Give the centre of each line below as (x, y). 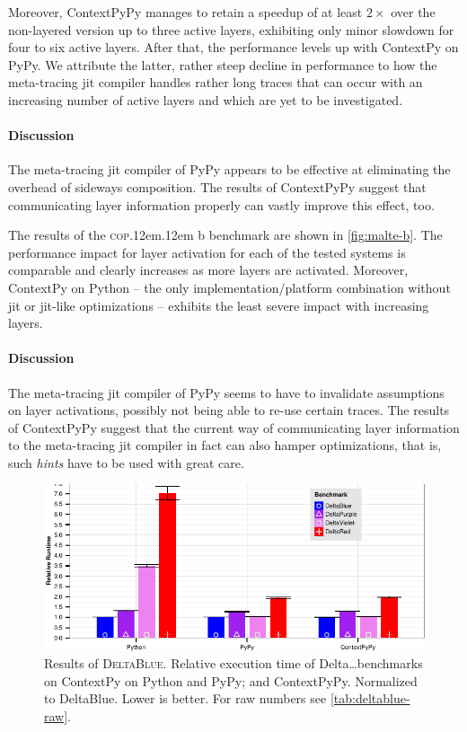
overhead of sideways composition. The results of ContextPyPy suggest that (217, 186)
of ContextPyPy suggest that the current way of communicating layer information (234, 427)
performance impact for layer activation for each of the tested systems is (207, 252)
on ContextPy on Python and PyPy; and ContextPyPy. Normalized (231, 680)
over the (413, 12)
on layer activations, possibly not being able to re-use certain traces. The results (229, 410)
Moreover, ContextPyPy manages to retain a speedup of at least (185, 12)
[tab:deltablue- (370, 698)
